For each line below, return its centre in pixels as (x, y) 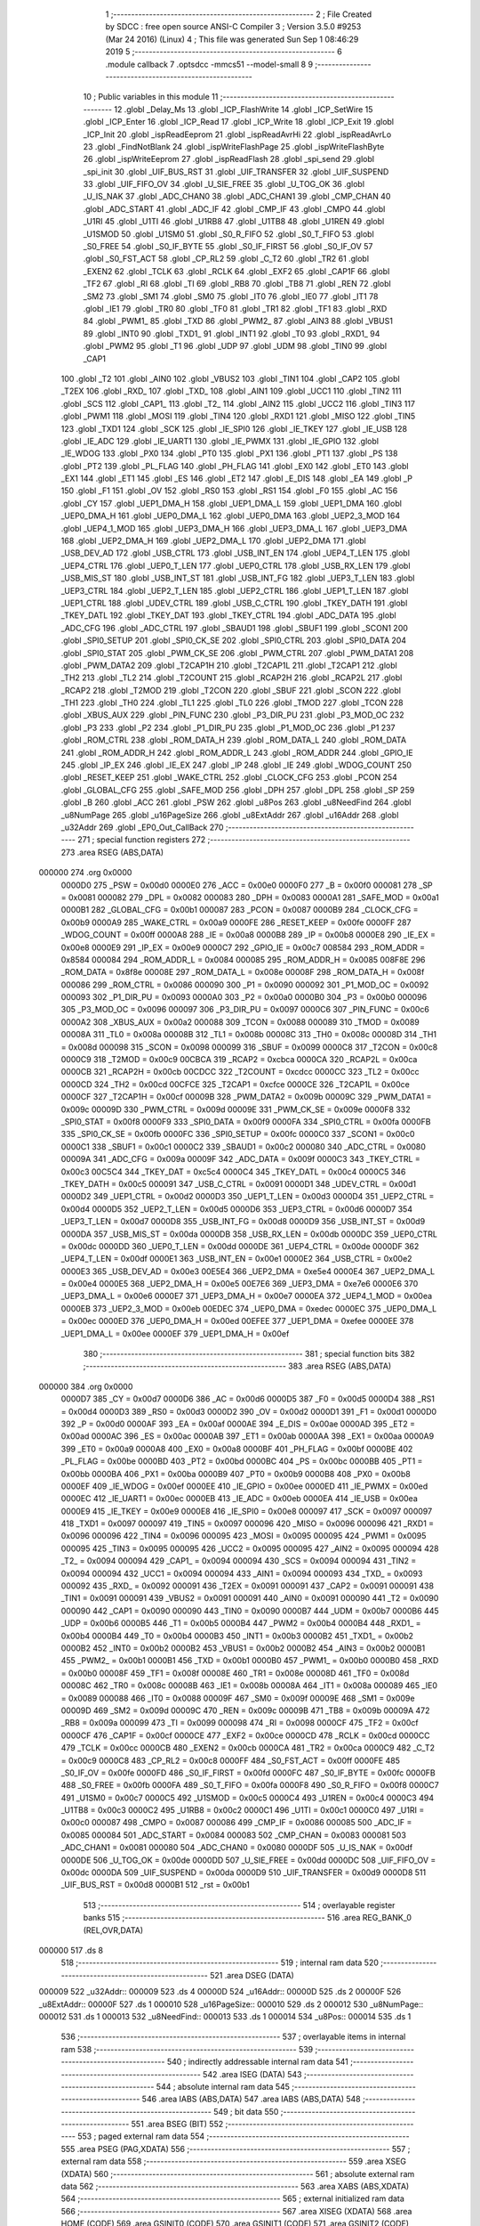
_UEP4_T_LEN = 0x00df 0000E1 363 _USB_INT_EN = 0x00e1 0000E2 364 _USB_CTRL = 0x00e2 (236, 1259)
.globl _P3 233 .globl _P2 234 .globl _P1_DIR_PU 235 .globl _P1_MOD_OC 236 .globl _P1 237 (228, 727)
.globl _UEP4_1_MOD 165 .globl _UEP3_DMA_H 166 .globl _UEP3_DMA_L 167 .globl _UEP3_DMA (234, 528)
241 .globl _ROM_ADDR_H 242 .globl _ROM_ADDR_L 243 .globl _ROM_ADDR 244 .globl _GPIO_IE (237, 752)
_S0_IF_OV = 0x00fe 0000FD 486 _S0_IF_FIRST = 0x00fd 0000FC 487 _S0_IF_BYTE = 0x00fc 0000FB (248, 1773)
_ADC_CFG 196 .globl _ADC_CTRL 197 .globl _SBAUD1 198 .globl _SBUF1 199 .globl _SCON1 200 (235, 628)
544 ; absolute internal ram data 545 (223, 2086)
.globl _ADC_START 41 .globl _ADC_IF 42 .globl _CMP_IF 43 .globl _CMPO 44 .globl (234, 208)
